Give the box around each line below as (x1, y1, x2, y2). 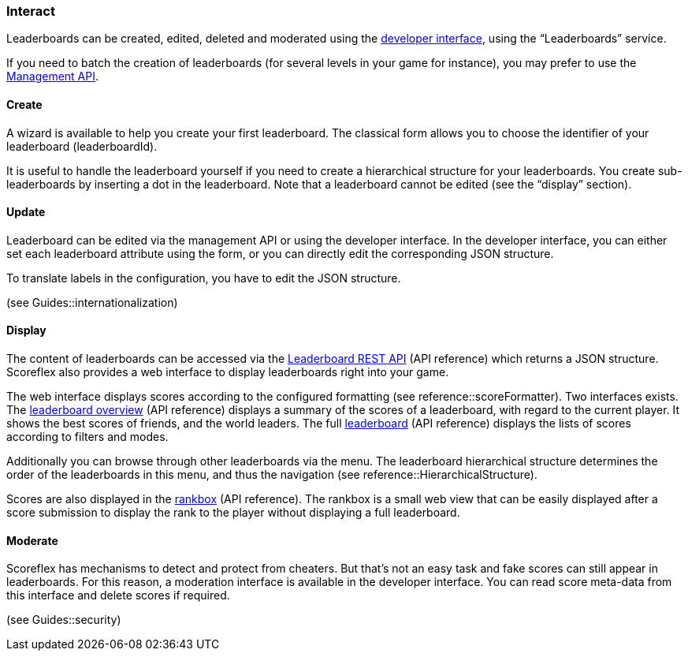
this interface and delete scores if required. (6, 588, 230, 603)
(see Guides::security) (6, 613, 121, 627)
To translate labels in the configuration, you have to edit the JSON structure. (6, 271, 401, 285)
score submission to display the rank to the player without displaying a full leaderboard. (6, 506, 460, 520)
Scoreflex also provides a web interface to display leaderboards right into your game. (6, 365, 449, 379)
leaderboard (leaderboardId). (6, 139, 158, 153)
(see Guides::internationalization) (6, 295, 178, 309)
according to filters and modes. (6, 430, 169, 444)
